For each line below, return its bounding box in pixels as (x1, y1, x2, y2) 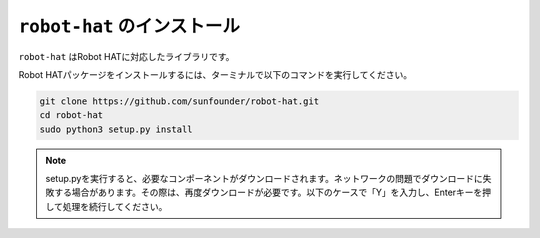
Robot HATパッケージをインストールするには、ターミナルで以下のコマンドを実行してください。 (18, 68, 413, 80)
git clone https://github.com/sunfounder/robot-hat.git (39, 95, 320, 107)
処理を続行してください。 (62, 200, 168, 212)
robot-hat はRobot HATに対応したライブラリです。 (18, 50, 235, 62)
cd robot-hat (39, 110, 104, 121)
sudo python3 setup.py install (39, 123, 194, 135)
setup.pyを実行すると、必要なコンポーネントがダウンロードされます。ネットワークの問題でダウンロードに (45, 173, 484, 185)
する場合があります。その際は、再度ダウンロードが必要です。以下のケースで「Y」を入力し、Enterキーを (53, 186, 483, 199)
